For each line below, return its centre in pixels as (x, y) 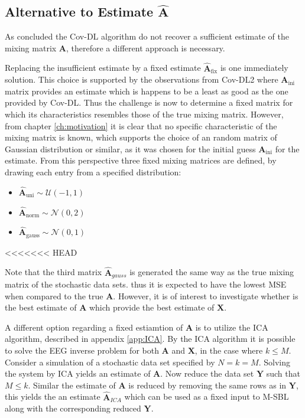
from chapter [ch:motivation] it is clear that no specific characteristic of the (141, 125)
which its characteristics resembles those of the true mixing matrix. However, (144, 114)
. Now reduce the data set (207, 373)
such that (283, 373)
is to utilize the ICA (232, 327)
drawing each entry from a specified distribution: (93, 172)
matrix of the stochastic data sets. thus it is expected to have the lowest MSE (146, 284)
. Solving (274, 362)
